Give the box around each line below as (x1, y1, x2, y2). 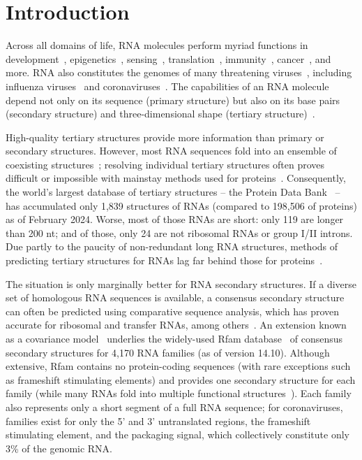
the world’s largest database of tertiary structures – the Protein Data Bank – (6, 185, 340, 199)
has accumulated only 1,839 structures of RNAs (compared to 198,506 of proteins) (6, 198, 357, 213)
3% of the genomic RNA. (6, 440, 113, 455)
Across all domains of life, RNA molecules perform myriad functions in (6, 38, 308, 52)
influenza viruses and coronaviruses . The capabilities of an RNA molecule (6, 78, 329, 93)
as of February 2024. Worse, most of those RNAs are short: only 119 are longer (6, 212, 344, 227)
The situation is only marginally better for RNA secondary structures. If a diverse (6, 276, 356, 291)
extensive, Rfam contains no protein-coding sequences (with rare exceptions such (6, 359, 351, 373)
